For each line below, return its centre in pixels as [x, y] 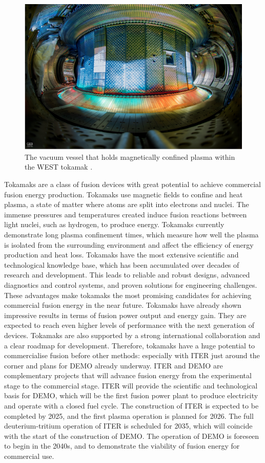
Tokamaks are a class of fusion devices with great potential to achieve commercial [132, 184]
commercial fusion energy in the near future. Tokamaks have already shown [123, 305]
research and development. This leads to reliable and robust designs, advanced [127, 275]
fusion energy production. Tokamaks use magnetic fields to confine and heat [124, 194]
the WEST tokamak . [59, 167]
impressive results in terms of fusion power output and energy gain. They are [125, 315]
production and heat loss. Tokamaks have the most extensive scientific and [121, 255]
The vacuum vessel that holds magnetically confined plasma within [130, 156]
